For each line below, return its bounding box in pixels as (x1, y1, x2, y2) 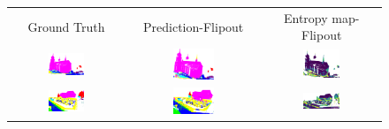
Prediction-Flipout (143, 17, 244, 35)
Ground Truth (27, 17, 105, 35)
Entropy (283, 8, 328, 27)
